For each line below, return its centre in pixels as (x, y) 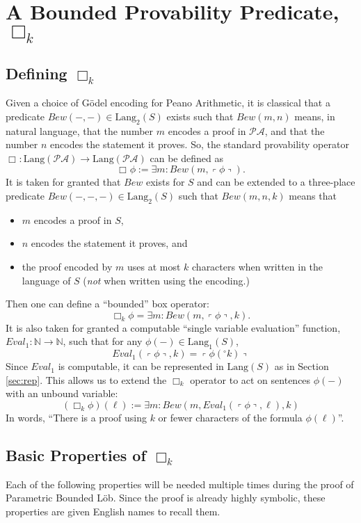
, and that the (295, 130)
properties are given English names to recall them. (113, 511)
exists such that (200, 116)
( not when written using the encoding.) (166, 280)
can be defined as (186, 158)
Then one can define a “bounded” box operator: (107, 304)
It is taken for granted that (63, 182)
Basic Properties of (76, 454)
